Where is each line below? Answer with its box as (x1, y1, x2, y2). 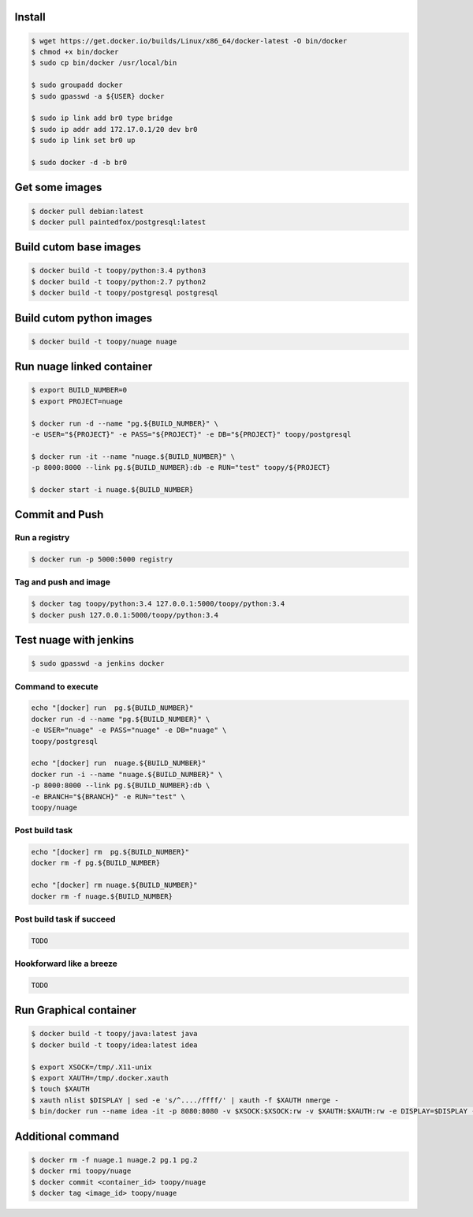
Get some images (14, 181, 102, 194)
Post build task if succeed (14, 913, 116, 924)
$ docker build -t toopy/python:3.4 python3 (31, 266, 207, 276)
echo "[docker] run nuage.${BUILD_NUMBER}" (31, 759, 207, 768)
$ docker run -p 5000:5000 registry (31, 555, 173, 564)
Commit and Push (14, 508, 104, 521)
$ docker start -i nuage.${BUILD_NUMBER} (31, 485, 194, 494)
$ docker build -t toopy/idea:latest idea (31, 1040, 198, 1050)
